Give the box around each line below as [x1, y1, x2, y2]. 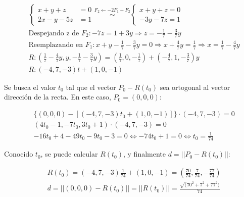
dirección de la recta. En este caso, [4, 91, 111, 102]
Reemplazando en [28, 41, 83, 48]
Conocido [4, 149, 33, 159]
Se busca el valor [4, 81, 56, 92]
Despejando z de [28, 29, 79, 37]
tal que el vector [66, 81, 116, 92]
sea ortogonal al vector [160, 81, 230, 92]
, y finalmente [123, 149, 166, 159]
